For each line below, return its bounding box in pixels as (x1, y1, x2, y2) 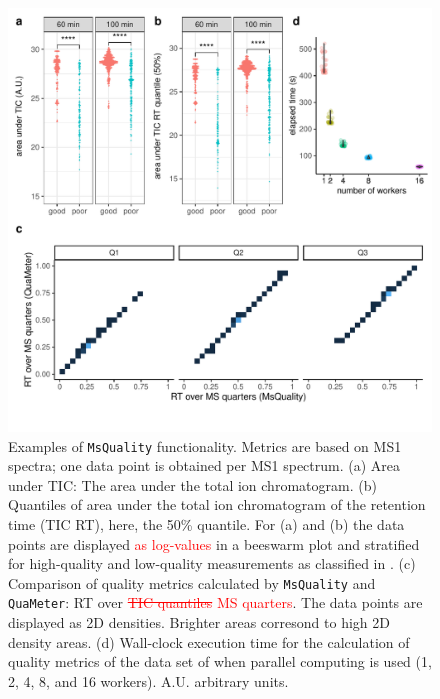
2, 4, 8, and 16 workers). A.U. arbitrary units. (8, 670, 289, 691)
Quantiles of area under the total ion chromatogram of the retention (8, 494, 426, 515)
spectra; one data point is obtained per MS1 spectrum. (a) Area (8, 455, 401, 476)
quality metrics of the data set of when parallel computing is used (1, (8, 651, 432, 672)
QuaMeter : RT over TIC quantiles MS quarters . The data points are (8, 592, 423, 613)
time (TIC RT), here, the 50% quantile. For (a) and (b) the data (8, 514, 405, 535)
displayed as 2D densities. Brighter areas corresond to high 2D (8, 612, 390, 633)
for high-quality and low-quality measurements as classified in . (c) (8, 553, 416, 574)
